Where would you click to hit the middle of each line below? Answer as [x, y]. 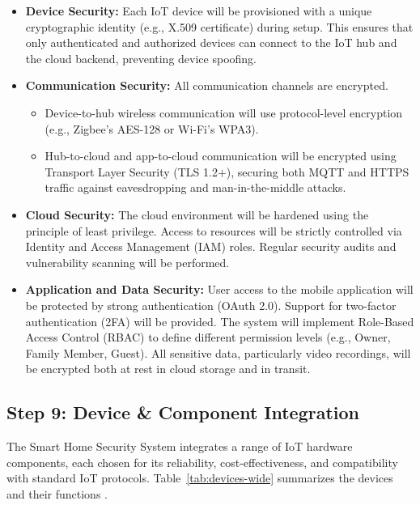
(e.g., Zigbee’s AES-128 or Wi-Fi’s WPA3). [152, 128]
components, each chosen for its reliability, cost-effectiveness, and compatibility [202, 462]
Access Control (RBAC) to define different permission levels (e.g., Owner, [208, 337]
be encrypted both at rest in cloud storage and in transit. [168, 369]
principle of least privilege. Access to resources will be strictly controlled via [214, 230]
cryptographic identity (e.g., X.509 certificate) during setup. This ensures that [219, 26]
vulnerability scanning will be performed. [127, 262]
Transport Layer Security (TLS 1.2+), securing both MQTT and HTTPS [227, 171]
